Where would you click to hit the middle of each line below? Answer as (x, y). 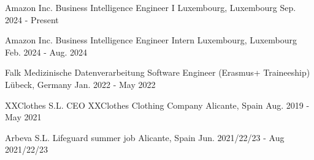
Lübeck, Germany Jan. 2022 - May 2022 (80, 84)
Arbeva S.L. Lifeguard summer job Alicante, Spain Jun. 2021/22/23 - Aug (145, 137)
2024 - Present (32, 19)
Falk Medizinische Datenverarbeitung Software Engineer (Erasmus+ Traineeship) (158, 72)
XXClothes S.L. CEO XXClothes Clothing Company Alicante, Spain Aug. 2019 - (157, 105)
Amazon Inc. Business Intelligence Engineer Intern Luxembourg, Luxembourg (151, 40)
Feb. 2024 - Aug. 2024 (46, 52)
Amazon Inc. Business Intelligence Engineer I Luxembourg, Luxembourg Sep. (151, 7)
